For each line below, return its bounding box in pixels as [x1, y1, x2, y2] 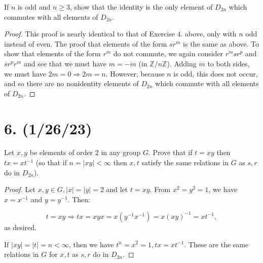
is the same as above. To [183, 38, 259, 49]
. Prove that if [148, 147, 193, 158]
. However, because [105, 68, 165, 79]
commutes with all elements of [4, 11, 98, 22]
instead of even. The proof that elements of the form [4, 38, 167, 49]
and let [106, 184, 128, 195]
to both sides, [207, 58, 250, 68]
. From [149, 184, 171, 195]
